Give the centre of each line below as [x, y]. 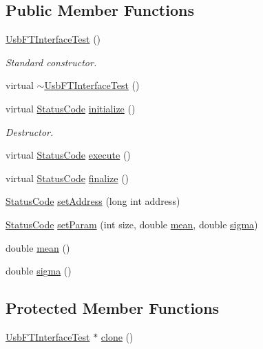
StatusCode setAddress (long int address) [93, 201]
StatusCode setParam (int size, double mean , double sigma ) [132, 224]
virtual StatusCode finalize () [67, 178]
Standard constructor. [51, 62]
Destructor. [30, 131]
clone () [117, 336]
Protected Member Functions [113, 308]
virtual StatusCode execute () [68, 155]
